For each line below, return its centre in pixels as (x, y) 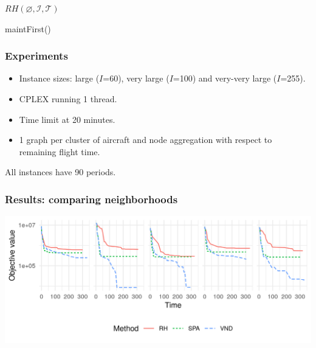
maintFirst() (28, 28)
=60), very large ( (136, 78)
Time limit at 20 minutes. (67, 119)
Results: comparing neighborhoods (91, 199)
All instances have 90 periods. (60, 172)
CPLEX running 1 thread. (68, 99)
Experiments (36, 56)
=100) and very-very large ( (225, 78)
